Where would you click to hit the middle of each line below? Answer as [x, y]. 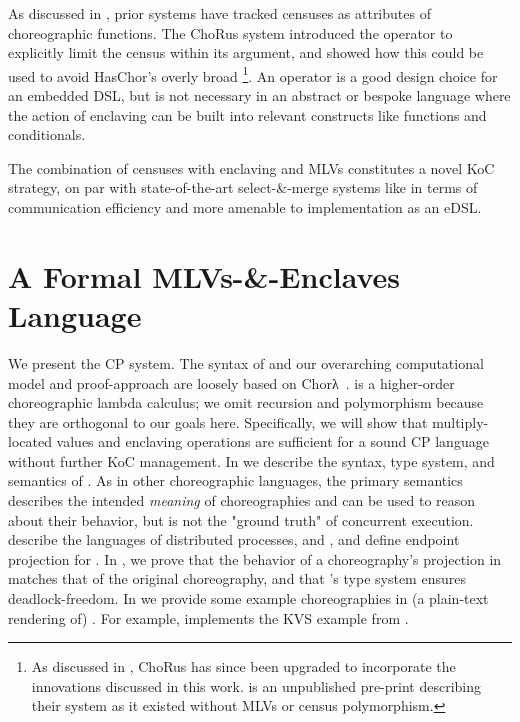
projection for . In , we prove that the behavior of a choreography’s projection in [255, 558]
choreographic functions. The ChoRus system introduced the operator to [230, 32]
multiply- [460, 421]
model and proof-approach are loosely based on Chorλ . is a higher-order [231, 382]
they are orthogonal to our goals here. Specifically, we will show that [218, 421]
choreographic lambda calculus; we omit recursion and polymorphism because [246, 402]
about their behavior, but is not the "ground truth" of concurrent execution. [241, 519]
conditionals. [47, 134]
